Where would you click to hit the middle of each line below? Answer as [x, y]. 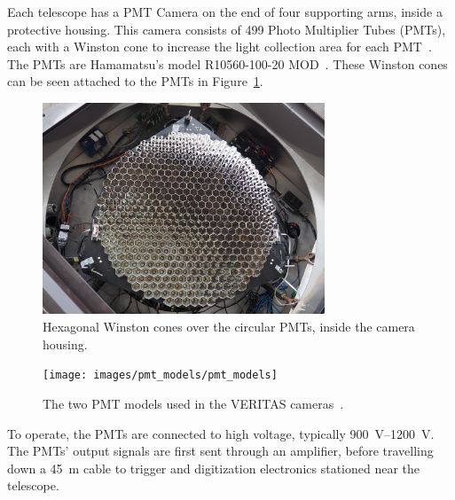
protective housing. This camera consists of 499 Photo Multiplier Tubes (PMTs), [227, 29]
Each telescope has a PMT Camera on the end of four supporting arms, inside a [225, 12]
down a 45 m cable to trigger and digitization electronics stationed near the [214, 468]
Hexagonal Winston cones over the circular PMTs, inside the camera [229, 327]
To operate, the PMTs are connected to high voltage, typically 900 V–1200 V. [221, 433]
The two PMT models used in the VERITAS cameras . [193, 403]
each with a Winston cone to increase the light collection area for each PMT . [220, 47]
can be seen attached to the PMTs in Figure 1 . [135, 81]
